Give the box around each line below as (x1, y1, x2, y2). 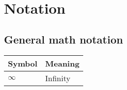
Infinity (45, 72, 70, 84)
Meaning (45, 57, 80, 69)
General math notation (4, 31, 123, 46)
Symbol (8, 57, 37, 69)
